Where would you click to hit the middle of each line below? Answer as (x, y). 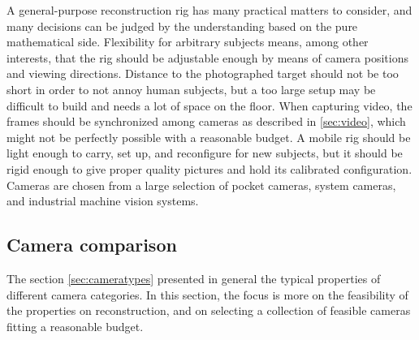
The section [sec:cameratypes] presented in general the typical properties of (194, 278)
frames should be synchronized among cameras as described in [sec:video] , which (206, 121)
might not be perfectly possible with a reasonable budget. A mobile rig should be (209, 137)
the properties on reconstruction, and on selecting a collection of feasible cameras (209, 310)
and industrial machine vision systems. (103, 201)
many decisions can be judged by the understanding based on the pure (182, 26)
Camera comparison (92, 245)
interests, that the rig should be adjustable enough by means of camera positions (207, 57)
